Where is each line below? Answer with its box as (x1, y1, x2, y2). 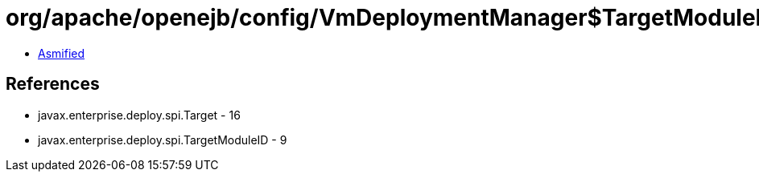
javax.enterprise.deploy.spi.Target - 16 (38, 107, 241, 122)
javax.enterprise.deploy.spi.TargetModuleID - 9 (38, 132, 287, 147)
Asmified (38, 46, 85, 60)
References (6, 74, 100, 95)
